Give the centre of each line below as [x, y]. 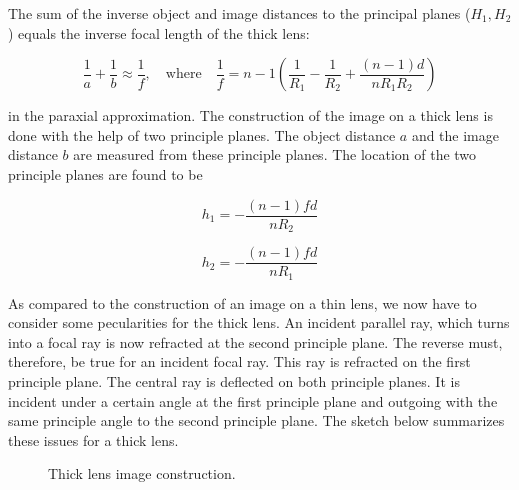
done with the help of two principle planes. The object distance [202, 134]
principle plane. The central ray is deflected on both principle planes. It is [234, 380]
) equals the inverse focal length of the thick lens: [159, 32]
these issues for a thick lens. [93, 439]
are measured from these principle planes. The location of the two [275, 154]
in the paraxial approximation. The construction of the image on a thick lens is [250, 115]
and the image [455, 134]
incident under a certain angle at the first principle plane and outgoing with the [253, 400]
